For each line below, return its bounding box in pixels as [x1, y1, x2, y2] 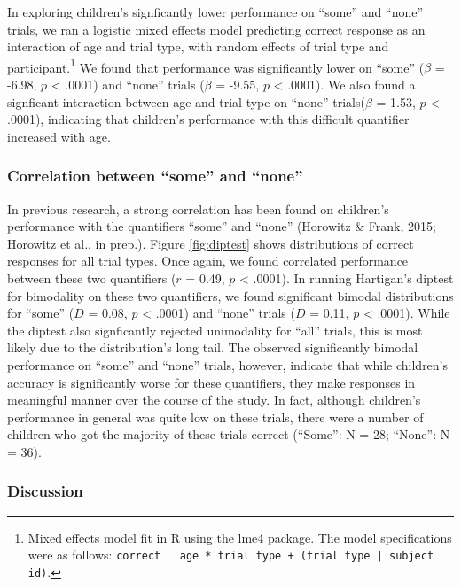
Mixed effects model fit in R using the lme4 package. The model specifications [27, 528, 452, 546]
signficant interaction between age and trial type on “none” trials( [7, 92, 365, 111]
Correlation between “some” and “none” [7, 165, 303, 187]
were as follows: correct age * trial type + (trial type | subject [27, 545, 434, 564]
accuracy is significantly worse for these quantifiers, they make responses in [7, 373, 416, 391]
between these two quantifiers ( [7, 269, 176, 287]
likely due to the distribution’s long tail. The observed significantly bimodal [7, 338, 418, 357]
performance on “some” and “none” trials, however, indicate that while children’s [7, 355, 449, 374]
